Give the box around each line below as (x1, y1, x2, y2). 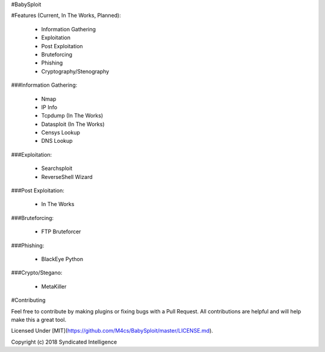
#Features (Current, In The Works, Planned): (11, 12, 122, 19)
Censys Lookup (41, 129, 81, 136)
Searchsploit (41, 165, 73, 172)
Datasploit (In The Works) (41, 121, 105, 128)
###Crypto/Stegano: (11, 269, 63, 277)
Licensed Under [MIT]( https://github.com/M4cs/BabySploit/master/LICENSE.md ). (11, 327, 214, 335)
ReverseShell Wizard (41, 173, 93, 180)
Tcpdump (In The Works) (41, 112, 104, 119)
